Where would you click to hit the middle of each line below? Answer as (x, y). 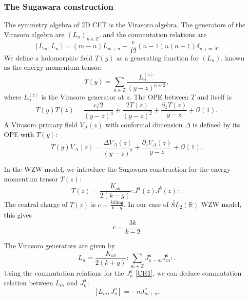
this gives (18, 215)
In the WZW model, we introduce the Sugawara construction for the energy (117, 169)
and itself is (214, 97)
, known (233, 57)
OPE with (19, 134)
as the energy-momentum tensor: (53, 67)
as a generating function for (157, 57)
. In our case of (146, 204)
